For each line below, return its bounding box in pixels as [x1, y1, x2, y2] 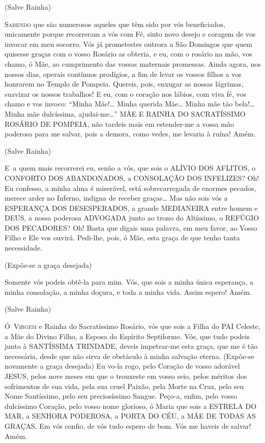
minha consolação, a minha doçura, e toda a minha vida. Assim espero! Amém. [5, 286, 252, 297]
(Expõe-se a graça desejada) [5, 259, 92, 270]
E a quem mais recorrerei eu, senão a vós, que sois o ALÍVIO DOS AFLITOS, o [5, 162, 256, 173]
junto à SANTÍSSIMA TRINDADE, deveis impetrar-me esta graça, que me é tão [5, 341, 258, 351]
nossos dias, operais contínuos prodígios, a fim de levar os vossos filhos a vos [5, 68, 242, 79]
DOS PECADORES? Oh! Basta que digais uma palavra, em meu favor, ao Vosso [5, 222, 257, 233]
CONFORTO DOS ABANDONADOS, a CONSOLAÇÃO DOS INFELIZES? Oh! [5, 172, 259, 183]
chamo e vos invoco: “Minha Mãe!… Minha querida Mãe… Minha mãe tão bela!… [5, 98, 255, 109]
